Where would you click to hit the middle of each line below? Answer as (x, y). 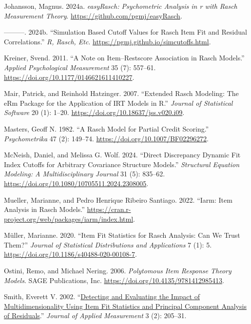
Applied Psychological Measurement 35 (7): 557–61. (80, 67)
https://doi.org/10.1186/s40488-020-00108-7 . (70, 254)
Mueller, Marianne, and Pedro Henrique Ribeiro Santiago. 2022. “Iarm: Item (118, 200)
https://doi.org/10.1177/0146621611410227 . (69, 77)
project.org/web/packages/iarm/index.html (69, 219)
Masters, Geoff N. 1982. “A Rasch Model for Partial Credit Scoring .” (106, 128)
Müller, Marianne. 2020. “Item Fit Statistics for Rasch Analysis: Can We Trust (122, 235)
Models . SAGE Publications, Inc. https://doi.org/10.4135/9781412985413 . (114, 280)
